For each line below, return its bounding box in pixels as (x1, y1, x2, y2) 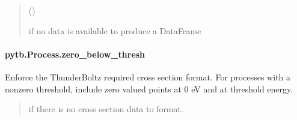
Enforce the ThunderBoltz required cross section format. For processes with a (5, 70, 291, 83)
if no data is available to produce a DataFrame (28, 24, 201, 37)
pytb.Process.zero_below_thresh (5, 47, 145, 60)
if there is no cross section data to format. (28, 103, 183, 115)
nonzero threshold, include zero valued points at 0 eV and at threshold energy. (5, 82, 293, 95)
